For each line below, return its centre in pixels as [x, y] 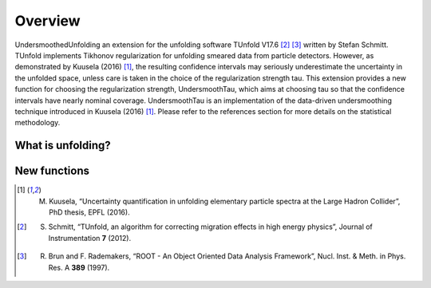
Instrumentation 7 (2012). [90, 238]
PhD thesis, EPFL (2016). [90, 212]
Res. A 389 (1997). [79, 267]
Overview [47, 21]
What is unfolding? [63, 146]
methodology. [38, 123]
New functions [52, 171]
